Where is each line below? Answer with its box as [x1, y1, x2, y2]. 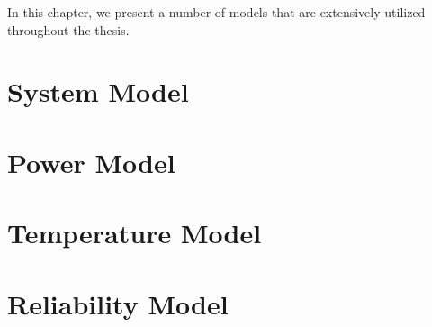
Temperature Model [7, 214, 262, 251]
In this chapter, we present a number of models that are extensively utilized [7, 3, 426, 21]
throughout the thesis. [7, 20, 130, 39]
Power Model [7, 143, 175, 180]
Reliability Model [7, 285, 229, 322]
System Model [7, 73, 189, 110]
